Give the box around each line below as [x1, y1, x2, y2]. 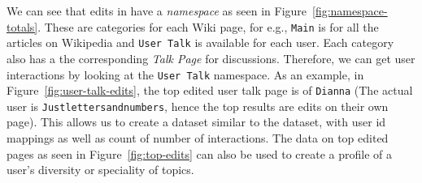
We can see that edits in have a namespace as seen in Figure [7, 2, 307, 19]
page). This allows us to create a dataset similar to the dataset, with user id [7, 113, 386, 130]
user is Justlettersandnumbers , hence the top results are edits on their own [7, 97, 389, 114]
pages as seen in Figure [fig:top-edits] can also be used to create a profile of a [7, 145, 393, 162]
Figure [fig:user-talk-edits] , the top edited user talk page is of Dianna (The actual [7, 82, 413, 99]
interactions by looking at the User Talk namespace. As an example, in [7, 66, 364, 83]
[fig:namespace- [312, 2, 388, 19]
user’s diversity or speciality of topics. [7, 161, 194, 178]
